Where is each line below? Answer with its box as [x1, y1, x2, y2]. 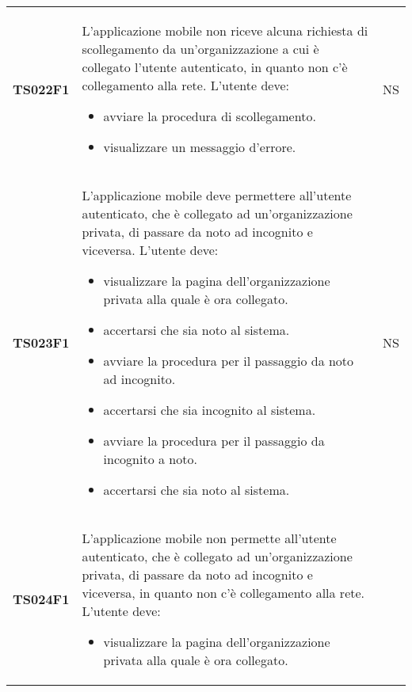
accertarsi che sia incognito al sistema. [103, 401, 316, 419]
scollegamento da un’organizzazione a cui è [82, 40, 319, 58]
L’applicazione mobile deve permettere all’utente [82, 186, 352, 204]
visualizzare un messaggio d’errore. [103, 138, 296, 156]
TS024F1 [13, 590, 70, 608]
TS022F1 [13, 79, 70, 98]
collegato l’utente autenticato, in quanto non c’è [82, 58, 348, 76]
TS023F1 [13, 333, 70, 352]
